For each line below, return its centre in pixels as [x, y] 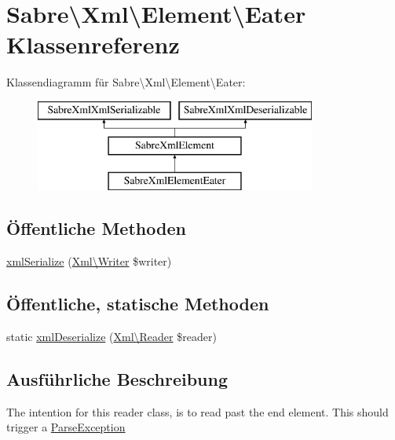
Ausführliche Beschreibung [117, 378]
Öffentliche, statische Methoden [138, 304]
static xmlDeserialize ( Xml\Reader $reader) [112, 336]
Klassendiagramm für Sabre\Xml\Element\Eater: [126, 82]
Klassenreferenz [93, 44]
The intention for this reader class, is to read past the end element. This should [197, 411]
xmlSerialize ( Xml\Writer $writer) [89, 261]
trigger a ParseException [66, 427]
